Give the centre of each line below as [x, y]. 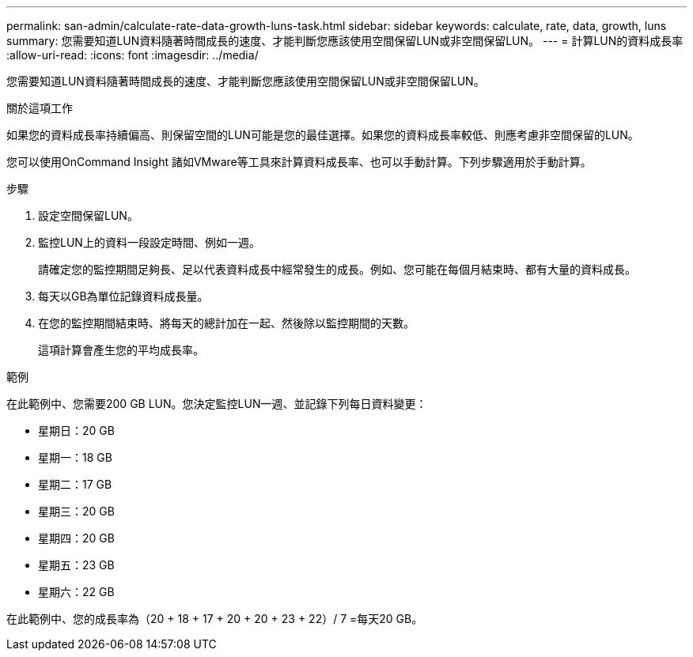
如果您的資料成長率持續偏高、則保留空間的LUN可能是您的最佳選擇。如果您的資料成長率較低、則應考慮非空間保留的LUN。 [323, 135]
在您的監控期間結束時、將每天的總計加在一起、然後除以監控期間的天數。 [226, 323]
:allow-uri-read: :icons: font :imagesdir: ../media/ [133, 55]
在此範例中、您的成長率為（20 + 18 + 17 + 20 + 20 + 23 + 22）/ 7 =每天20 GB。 [215, 619]
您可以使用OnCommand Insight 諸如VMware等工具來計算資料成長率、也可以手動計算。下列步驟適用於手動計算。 [299, 162]
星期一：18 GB [75, 457]
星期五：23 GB [76, 565]
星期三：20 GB [76, 511]
